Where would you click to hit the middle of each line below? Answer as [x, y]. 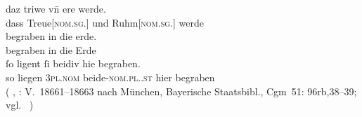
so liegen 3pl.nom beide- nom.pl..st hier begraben [110, 77]
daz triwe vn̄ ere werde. [56, 8]
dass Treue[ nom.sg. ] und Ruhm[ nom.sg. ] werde [105, 22]
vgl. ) [20, 105]
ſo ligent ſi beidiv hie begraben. [73, 63]
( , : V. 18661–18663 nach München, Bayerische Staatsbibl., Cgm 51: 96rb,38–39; [181, 91]
